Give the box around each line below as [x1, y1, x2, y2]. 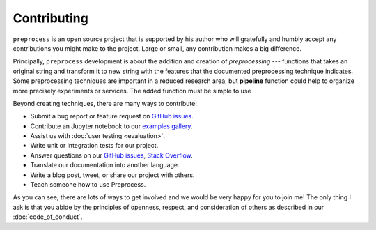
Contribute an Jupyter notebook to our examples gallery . [30, 122, 193, 130]
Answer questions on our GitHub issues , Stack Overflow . [30, 151, 193, 160]
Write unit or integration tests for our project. [30, 141, 159, 150]
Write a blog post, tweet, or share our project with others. [30, 171, 195, 179]
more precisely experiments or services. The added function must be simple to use [13, 86, 251, 95]
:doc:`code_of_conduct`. [13, 213, 83, 221]
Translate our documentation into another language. [30, 161, 180, 169]
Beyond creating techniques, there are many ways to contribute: [13, 99, 198, 107]
